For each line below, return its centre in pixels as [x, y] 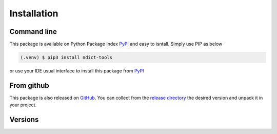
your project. [23, 105]
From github [29, 85]
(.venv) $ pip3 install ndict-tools [66, 58]
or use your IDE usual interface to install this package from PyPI [77, 71]
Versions [24, 120]
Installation [34, 13]
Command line [33, 32]
